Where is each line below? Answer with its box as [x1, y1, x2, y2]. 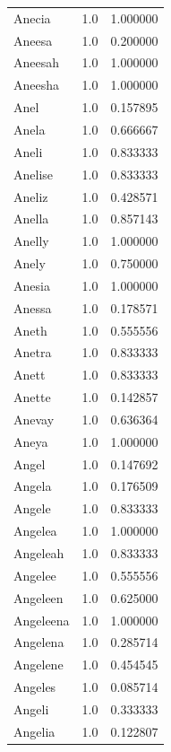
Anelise [13, 164, 54, 183]
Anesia [13, 275, 50, 294]
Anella [13, 209, 49, 228]
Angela [13, 477, 52, 495]
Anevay [13, 409, 55, 428]
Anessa [13, 298, 52, 317]
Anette [13, 388, 51, 407]
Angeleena [13, 610, 70, 629]
